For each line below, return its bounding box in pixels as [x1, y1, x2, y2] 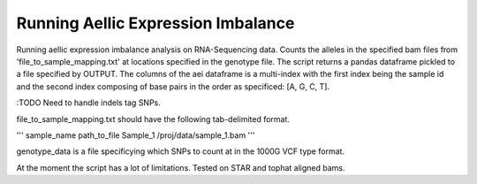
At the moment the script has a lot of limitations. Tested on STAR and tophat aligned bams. [16, 162, 345, 172]
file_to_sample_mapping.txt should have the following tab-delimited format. [16, 113, 291, 124]
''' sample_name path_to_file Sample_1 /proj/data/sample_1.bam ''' [16, 129, 255, 141]
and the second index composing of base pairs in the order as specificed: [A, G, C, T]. [16, 80, 330, 92]
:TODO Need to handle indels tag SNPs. [16, 97, 161, 108]
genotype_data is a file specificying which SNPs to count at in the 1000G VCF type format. [16, 146, 344, 157]
